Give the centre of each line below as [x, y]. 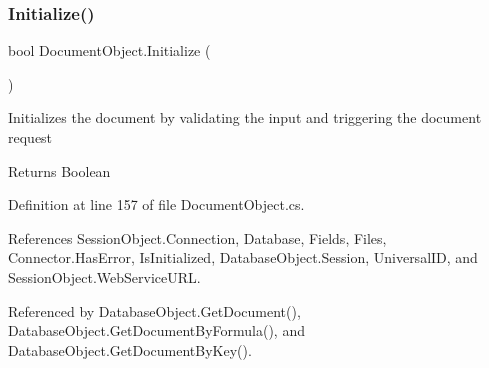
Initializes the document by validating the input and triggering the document [245, 117]
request [30, 137]
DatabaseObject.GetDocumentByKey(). [130, 349]
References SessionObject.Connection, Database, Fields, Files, [197, 237]
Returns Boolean [59, 170]
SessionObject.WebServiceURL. [104, 276]
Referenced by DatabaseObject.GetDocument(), [154, 310]
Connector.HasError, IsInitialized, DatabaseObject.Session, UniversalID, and [243, 257]
